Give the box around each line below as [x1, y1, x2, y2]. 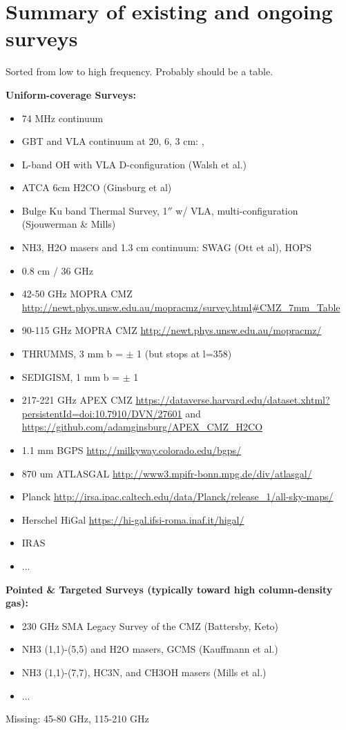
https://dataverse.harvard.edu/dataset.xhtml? [135, 393, 330, 407]
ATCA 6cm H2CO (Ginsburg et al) [21, 180, 172, 195]
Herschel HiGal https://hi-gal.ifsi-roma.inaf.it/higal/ [21, 512, 244, 526]
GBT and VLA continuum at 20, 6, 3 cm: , [21, 134, 204, 148]
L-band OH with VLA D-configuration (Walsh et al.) [21, 157, 247, 171]
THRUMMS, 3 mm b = [21, 346, 123, 361]
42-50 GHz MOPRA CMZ [21, 286, 133, 301]
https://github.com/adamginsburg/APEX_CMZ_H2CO [21, 420, 263, 434]
